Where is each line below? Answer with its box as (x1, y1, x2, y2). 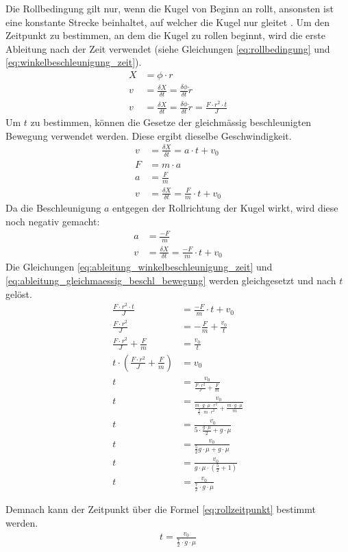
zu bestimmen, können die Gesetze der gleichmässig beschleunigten (30, 115, 312, 129)
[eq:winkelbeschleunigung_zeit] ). (5, 55, 142, 69)
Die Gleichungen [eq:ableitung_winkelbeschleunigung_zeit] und (5, 260, 273, 274)
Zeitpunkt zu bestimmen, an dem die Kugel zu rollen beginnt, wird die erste (5, 28, 325, 42)
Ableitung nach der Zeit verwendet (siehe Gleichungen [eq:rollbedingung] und (5, 41, 330, 55)
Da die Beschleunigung (5, 201, 101, 215)
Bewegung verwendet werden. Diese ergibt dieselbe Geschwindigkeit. (5, 128, 292, 142)
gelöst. (5, 286, 32, 301)
